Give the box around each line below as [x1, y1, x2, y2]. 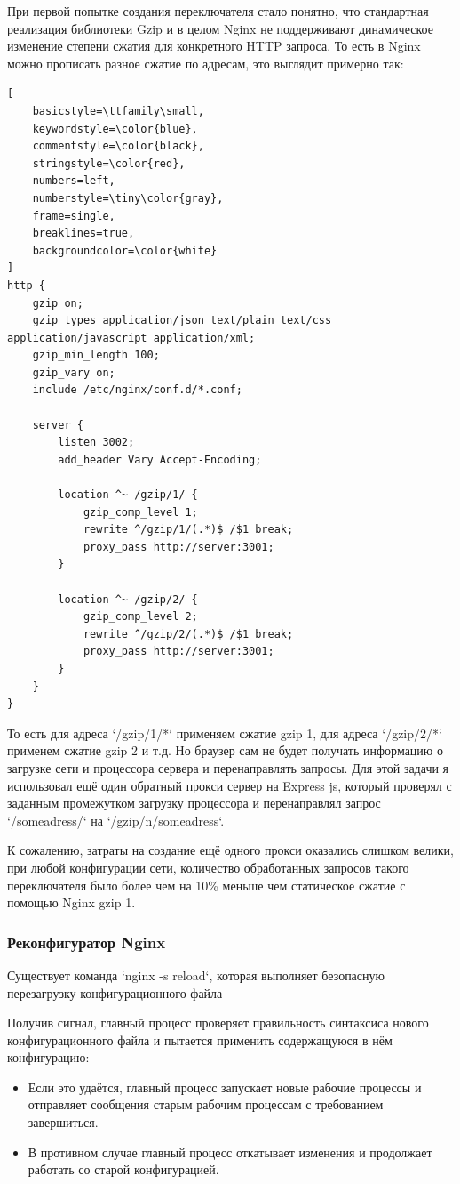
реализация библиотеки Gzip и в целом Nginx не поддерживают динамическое [7, 19, 433, 37]
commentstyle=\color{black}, [32, 140, 204, 153]
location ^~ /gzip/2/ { [58, 592, 198, 606]
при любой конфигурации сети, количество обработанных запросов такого [7, 858, 409, 876]
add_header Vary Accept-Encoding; [58, 453, 262, 466]
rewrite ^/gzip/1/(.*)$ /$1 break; [83, 523, 294, 536]
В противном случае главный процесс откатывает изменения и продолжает [28, 1142, 432, 1161]
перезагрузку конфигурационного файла [7, 983, 223, 1002]
